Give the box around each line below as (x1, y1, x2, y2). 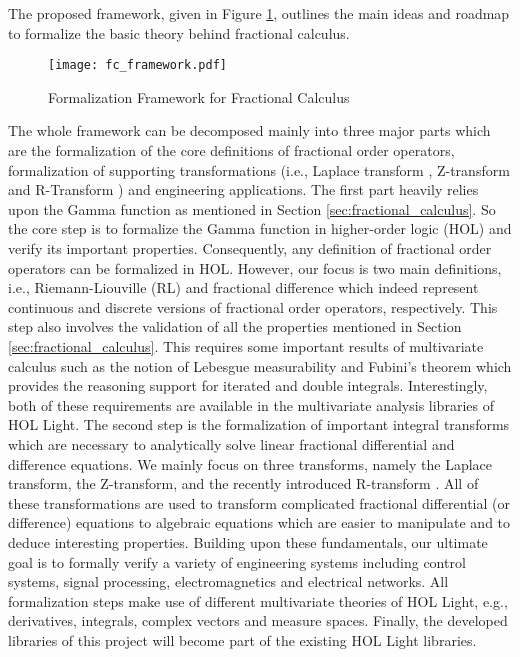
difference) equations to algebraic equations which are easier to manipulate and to (8, 512, 511, 533)
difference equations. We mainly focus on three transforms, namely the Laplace (8, 453, 493, 474)
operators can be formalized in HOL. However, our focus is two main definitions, (8, 257, 502, 278)
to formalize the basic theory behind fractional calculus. (8, 22, 350, 43)
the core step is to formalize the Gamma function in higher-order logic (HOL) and (8, 218, 512, 239)
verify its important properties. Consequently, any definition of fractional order (8, 238, 492, 258)
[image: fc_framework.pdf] (48, 58, 227, 73)
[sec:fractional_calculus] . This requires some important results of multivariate (8, 335, 484, 356)
